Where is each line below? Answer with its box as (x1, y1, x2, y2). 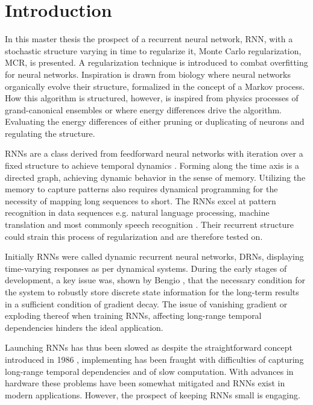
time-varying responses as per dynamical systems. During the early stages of (5, 262, 287, 274)
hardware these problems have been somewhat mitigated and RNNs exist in (5, 377, 285, 389)
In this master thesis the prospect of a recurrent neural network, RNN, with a (5, 33, 293, 45)
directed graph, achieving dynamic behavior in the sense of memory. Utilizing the (5, 171, 306, 183)
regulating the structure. (5, 127, 95, 139)
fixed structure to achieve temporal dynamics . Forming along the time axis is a (5, 159, 299, 172)
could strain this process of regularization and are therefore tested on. (5, 230, 263, 242)
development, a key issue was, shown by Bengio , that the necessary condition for (5, 274, 306, 286)
